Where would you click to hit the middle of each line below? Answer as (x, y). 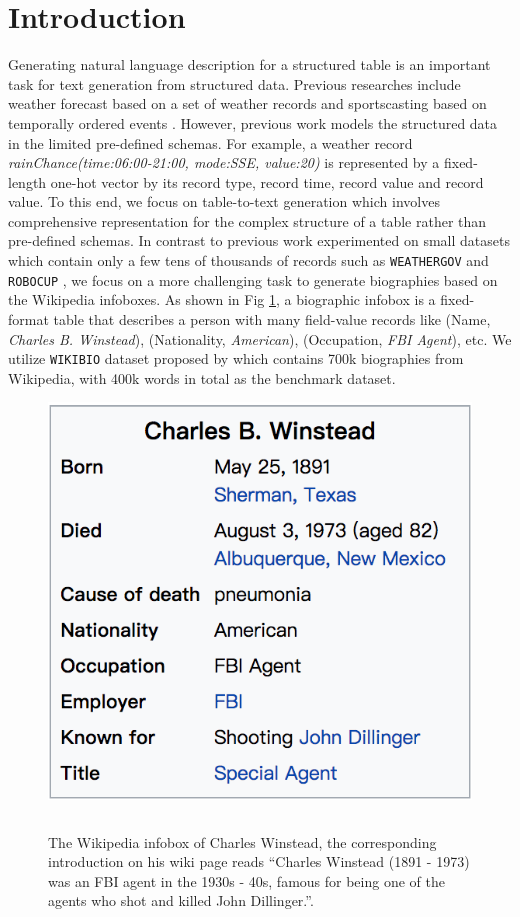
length (27, 181)
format (28, 318)
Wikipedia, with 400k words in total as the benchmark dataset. (202, 377)
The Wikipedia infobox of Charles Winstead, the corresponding (242, 841)
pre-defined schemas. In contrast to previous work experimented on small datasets (259, 240)
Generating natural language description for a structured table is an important (249, 64)
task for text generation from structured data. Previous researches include (234, 83)
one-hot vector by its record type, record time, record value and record (267, 181)
